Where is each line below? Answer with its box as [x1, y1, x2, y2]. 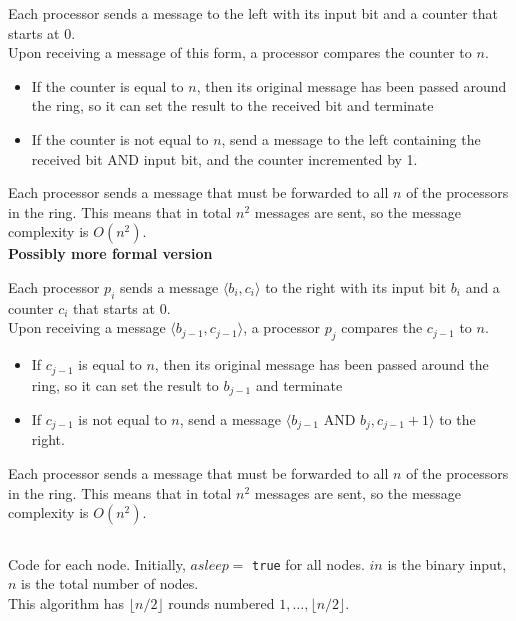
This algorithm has [8, 592, 125, 613]
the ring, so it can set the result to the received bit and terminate [31, 95, 434, 116]
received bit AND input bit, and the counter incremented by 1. [31, 148, 418, 169]
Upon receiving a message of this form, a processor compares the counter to [8, 42, 472, 63]
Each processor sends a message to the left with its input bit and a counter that [8, 3, 499, 23]
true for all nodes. [252, 553, 365, 574]
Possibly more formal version [8, 243, 213, 264]
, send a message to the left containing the [221, 128, 481, 149]
